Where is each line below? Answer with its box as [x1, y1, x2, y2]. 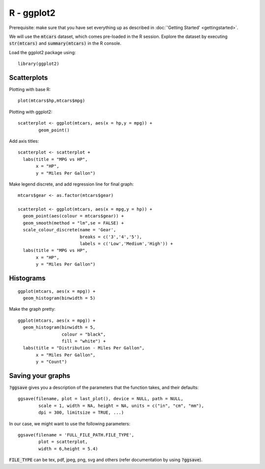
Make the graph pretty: [9, 306, 56, 312]
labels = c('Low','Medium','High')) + [79, 241, 173, 247]
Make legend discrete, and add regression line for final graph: [9, 181, 134, 187]
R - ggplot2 [9, 7, 56, 18]
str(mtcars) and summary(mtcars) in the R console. [9, 40, 122, 46]
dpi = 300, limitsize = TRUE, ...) [38, 410, 124, 415]
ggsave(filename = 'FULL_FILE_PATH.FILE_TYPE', [18, 432, 134, 438]
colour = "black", [61, 331, 106, 337]
